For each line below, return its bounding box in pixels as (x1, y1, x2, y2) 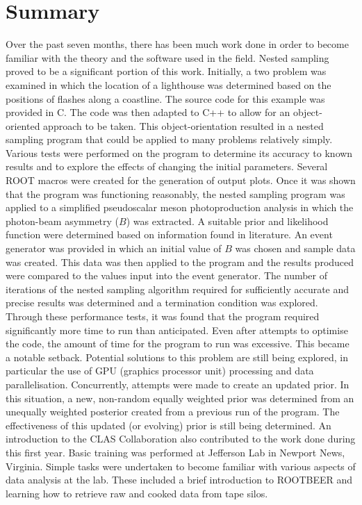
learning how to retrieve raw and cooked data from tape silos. (6, 486, 268, 500)
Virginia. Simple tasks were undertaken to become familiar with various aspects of (6, 458, 356, 473)
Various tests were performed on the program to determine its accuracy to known (6, 145, 353, 160)
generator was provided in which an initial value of (6, 241, 222, 256)
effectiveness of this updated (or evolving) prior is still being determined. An (6, 417, 331, 432)
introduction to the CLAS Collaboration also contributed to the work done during (6, 431, 356, 446)
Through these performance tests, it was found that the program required (6, 309, 320, 323)
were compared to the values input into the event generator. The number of (6, 268, 328, 283)
